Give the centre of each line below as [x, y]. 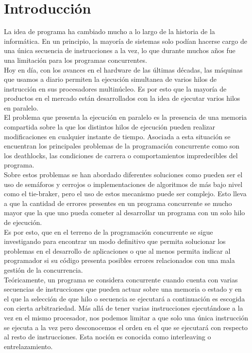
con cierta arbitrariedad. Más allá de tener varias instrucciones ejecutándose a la [124, 308]
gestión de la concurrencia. [43, 269]
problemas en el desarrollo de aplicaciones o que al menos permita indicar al [117, 251]
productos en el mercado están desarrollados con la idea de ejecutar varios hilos [122, 98]
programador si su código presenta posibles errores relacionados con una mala [119, 260]
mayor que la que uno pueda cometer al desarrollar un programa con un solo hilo [125, 213]
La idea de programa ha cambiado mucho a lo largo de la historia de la [109, 31]
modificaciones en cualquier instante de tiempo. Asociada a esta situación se [117, 136]
